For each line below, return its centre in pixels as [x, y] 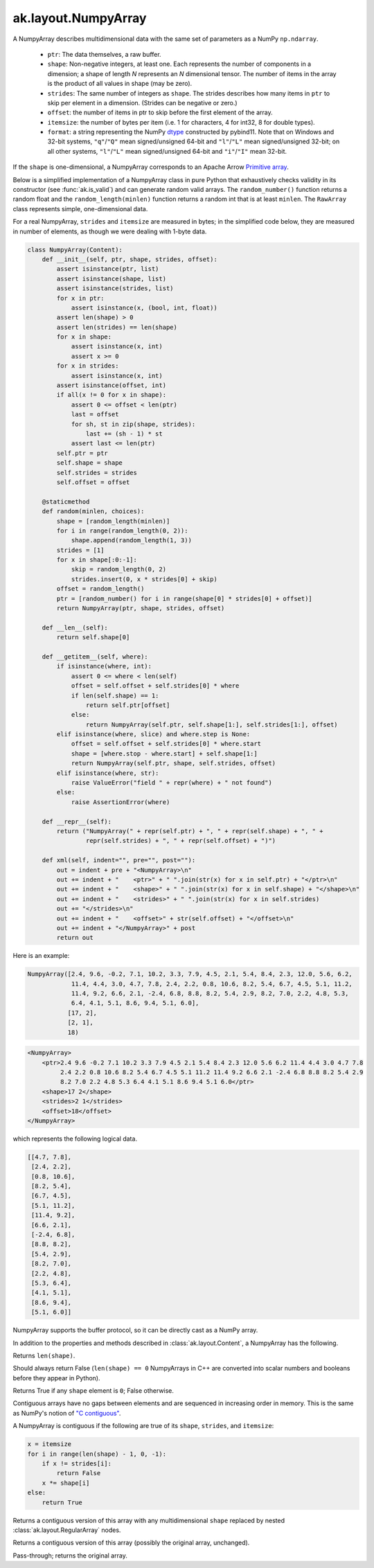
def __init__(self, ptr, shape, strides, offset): [130, 259]
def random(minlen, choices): [93, 511]
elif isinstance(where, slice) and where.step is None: [153, 734]
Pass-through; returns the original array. [70, 1556]
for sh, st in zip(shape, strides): [133, 424]
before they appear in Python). [56, 1378]
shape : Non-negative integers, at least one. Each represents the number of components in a [179, 64]
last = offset [95, 415]
